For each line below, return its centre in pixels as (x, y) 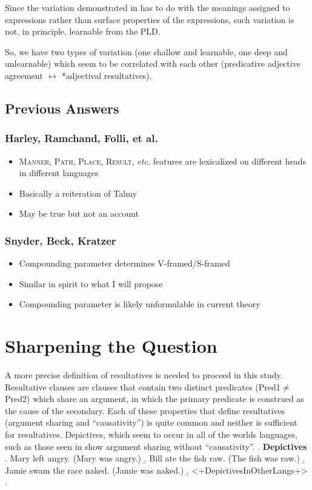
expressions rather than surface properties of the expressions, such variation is (150, 19)
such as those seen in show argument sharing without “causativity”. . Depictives (156, 446)
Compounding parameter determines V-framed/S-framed (124, 263)
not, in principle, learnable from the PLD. (83, 31)
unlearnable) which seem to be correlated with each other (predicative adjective (153, 63)
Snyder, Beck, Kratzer (61, 240)
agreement (24, 75)
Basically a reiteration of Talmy (78, 193)
